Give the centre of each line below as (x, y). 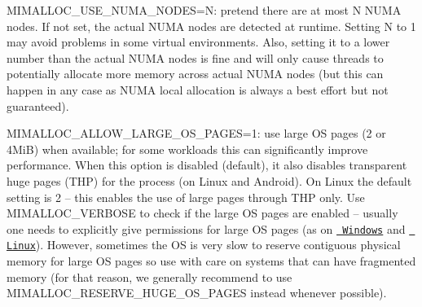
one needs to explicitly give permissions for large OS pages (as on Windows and (206, 228)
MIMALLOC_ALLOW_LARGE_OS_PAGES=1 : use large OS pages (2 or (196, 133)
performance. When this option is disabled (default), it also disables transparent (207, 165)
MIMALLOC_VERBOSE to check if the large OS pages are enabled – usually (202, 213)
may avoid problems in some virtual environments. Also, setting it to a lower (198, 42)
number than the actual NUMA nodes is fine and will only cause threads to (195, 57)
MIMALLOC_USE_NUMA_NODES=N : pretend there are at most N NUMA (204, 10)
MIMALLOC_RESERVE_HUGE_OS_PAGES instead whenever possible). (197, 293)
